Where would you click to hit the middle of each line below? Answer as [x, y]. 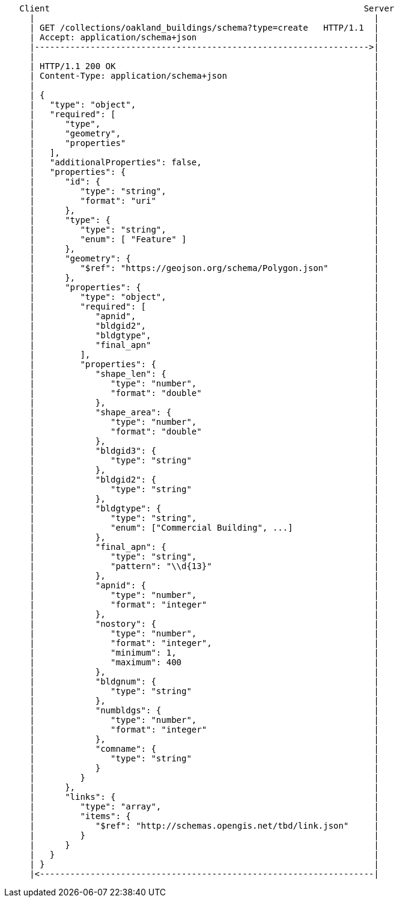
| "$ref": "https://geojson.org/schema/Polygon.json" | [204, 268]
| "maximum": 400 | [204, 662]
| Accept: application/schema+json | [204, 37]
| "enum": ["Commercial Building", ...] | [204, 528]
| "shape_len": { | [204, 374]
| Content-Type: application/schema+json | [204, 76]
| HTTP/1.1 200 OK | [204, 66]
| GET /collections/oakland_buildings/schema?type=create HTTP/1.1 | [204, 28]
